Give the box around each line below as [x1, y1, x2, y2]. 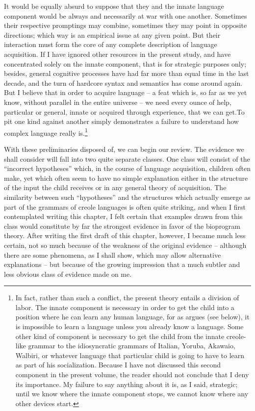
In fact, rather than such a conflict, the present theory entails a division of [15, 292, 239, 303]
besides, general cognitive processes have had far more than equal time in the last [4, 68, 249, 78]
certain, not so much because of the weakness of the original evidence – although [4, 240, 247, 250]
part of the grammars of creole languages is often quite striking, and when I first [4, 201, 246, 212]
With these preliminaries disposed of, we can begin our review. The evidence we [4, 144, 244, 154]
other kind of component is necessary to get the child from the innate [15, 331, 225, 341]
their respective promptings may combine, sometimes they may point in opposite [4, 20, 247, 30]
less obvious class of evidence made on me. [4, 268, 132, 279]
